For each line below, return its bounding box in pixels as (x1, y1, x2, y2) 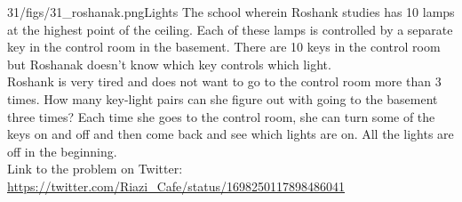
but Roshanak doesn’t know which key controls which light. (7, 54, 331, 73)
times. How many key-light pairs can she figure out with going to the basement (7, 89, 438, 108)
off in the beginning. (7, 141, 117, 160)
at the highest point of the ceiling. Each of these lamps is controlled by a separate (7, 20, 453, 38)
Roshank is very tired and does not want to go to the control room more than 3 (7, 72, 442, 91)
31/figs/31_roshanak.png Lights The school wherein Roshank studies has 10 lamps (7, 3, 455, 20)
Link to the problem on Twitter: (7, 159, 183, 178)
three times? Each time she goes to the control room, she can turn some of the (7, 107, 435, 125)
